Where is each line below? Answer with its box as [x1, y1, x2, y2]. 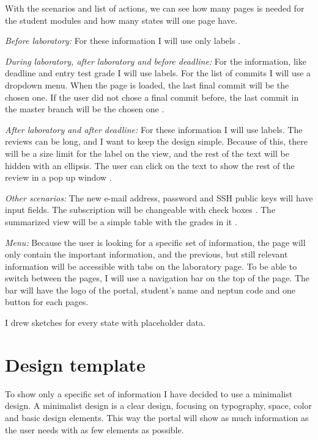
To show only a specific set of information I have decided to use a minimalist [5, 387, 293, 400]
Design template [5, 352, 146, 377]
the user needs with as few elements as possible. [5, 423, 184, 436]
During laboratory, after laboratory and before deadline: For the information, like [5, 54, 306, 67]
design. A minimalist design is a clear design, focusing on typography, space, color [5, 399, 312, 412]
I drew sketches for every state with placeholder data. [5, 316, 205, 329]
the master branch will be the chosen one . [5, 103, 165, 115]
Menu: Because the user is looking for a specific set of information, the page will [5, 236, 306, 248]
